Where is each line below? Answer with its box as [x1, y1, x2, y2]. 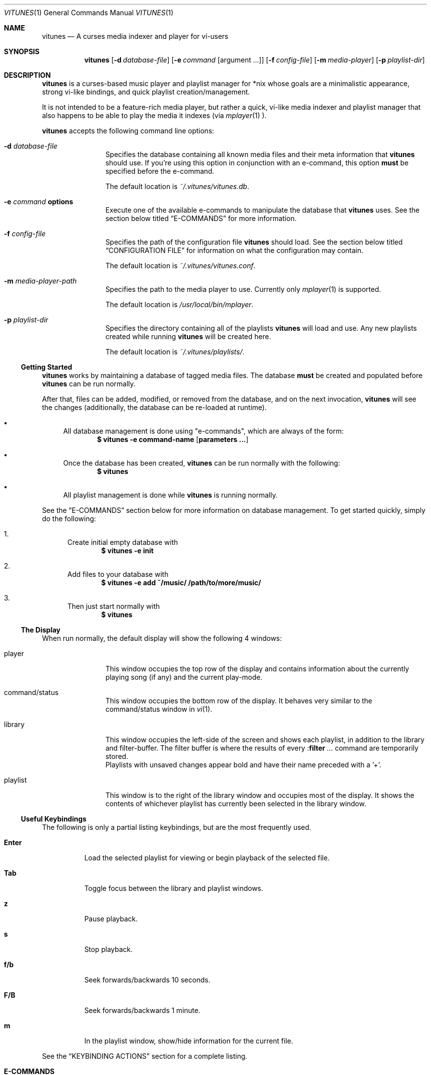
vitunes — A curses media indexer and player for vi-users [42, 32, 228, 40]
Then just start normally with [67, 602, 160, 610]
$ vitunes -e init [101, 546, 154, 555]
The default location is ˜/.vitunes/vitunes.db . [105, 182, 249, 190]
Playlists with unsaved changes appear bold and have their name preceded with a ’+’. [105, 760, 381, 769]
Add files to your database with [67, 570, 169, 578]
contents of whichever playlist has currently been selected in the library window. [105, 799, 367, 808]
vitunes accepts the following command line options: [42, 126, 215, 135]
